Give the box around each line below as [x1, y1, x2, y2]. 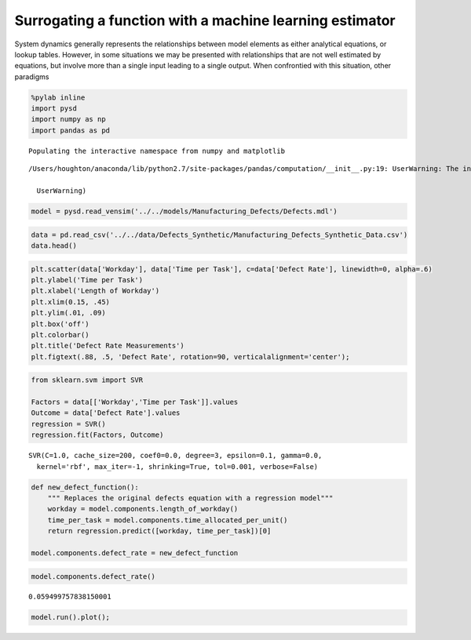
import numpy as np [31, 115, 106, 124]
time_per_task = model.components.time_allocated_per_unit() [47, 515, 288, 525]
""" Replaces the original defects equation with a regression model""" [47, 493, 334, 502]
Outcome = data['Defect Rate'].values [31, 409, 181, 417]
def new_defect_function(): [31, 482, 139, 492]
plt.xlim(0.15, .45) [31, 297, 110, 306]
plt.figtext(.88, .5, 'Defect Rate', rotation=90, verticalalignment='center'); [31, 352, 350, 361]
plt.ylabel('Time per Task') [31, 275, 144, 284]
